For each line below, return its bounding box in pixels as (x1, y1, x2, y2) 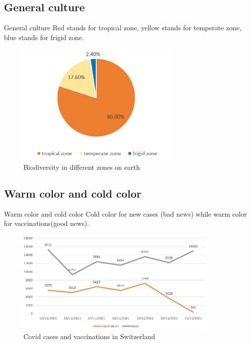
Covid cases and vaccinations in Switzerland (23, 331, 155, 342)
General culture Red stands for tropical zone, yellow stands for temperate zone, (4, 22, 242, 33)
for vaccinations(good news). (4, 218, 89, 228)
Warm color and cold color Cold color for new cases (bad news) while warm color (4, 208, 247, 219)
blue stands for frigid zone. (4, 32, 84, 42)
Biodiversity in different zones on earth (23, 161, 140, 172)
